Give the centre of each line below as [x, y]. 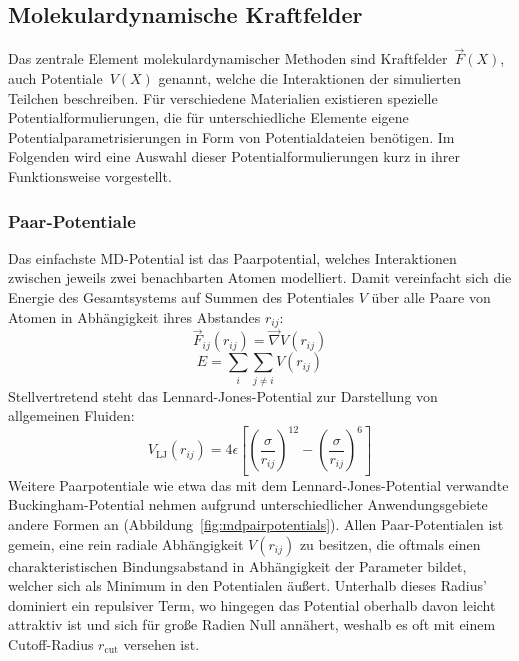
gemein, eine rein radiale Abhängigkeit [126, 543]
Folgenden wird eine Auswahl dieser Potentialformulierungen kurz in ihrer [234, 156]
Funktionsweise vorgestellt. [90, 175]
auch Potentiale [55, 78]
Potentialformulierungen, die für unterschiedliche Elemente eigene [208, 117]
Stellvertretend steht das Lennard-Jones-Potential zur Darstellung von [223, 395]
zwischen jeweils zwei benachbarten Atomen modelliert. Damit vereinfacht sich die [260, 277]
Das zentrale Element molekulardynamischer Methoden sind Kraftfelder [228, 58]
